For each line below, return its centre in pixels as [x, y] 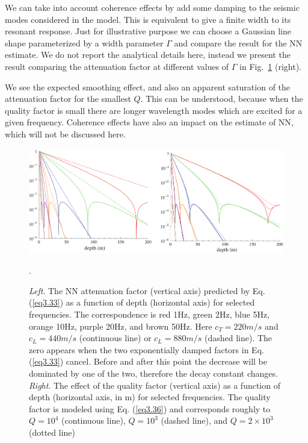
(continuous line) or [115, 338]
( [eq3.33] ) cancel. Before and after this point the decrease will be [148, 361]
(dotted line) [52, 432]
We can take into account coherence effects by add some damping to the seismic [152, 7]
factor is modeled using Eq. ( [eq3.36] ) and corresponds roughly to [150, 408]
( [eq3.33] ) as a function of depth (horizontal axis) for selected [142, 302]
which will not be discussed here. [65, 134]
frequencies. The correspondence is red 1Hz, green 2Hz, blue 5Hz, [149, 314]
